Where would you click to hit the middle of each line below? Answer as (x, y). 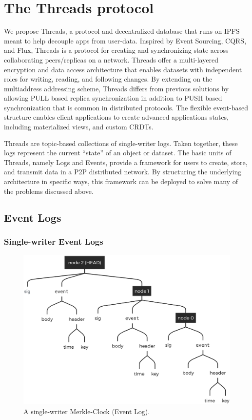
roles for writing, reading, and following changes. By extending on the (108, 79)
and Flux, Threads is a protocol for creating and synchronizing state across (116, 50)
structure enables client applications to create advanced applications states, (116, 117)
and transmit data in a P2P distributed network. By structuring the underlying (123, 172)
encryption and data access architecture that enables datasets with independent (123, 69)
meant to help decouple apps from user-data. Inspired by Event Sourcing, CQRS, (125, 40)
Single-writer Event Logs (54, 241)
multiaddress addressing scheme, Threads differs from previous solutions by (116, 88)
